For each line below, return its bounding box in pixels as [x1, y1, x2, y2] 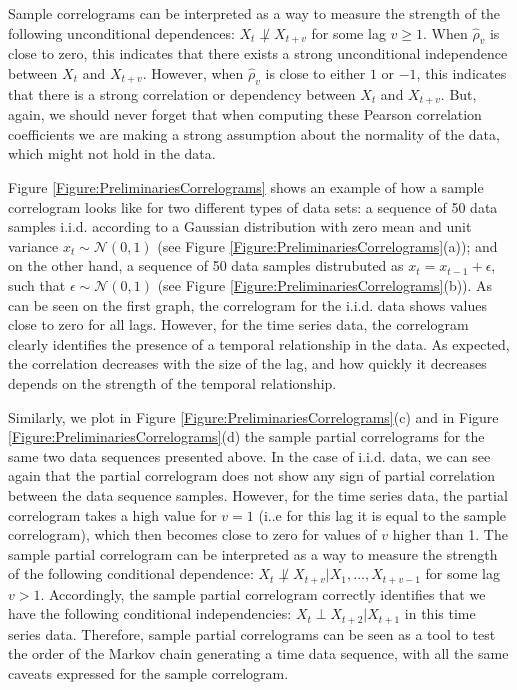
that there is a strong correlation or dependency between [8, 83, 356, 104]
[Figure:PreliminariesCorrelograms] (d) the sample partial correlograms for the [8, 426, 485, 447]
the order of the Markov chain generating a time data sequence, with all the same [8, 643, 509, 664]
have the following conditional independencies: [8, 603, 292, 624]
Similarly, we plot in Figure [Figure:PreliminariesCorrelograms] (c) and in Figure [8, 406, 499, 427]
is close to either [265, 62, 366, 83]
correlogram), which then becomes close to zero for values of [8, 524, 377, 545]
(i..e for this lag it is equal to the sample [258, 504, 507, 525]
